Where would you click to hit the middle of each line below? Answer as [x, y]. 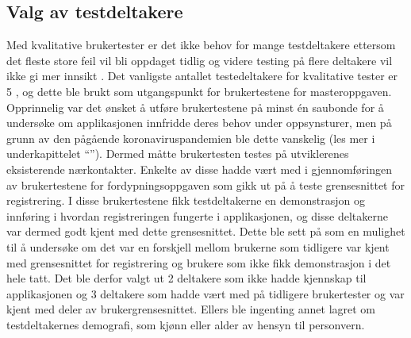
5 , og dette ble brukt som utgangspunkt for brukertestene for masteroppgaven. [199, 91]
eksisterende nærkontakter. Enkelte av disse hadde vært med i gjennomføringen [200, 169]
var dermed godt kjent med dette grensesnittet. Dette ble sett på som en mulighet [206, 231]
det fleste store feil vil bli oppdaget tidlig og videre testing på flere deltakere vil [200, 60]
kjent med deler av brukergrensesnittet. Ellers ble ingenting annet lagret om [191, 309]
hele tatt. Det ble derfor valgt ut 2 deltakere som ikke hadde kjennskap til [186, 278]
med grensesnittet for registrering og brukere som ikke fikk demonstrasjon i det [199, 262]
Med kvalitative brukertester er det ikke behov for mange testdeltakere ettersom [201, 45]
